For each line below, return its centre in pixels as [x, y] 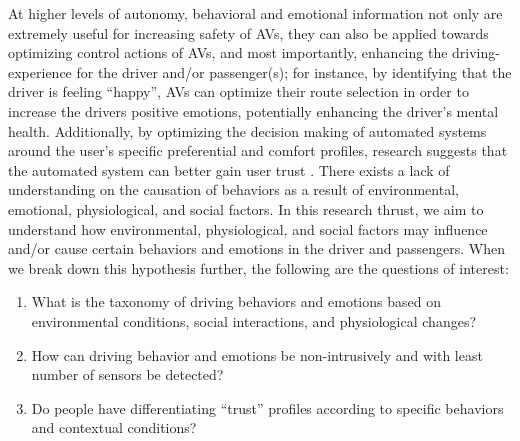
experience [40, 71]
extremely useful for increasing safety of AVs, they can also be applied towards [248, 32]
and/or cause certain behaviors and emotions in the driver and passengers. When [256, 248]
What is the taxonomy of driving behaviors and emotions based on [236, 301]
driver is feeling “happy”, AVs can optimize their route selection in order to [238, 91]
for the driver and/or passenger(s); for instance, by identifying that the [294, 71]
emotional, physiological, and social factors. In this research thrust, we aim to [246, 208]
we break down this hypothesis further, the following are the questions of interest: [258, 267]
